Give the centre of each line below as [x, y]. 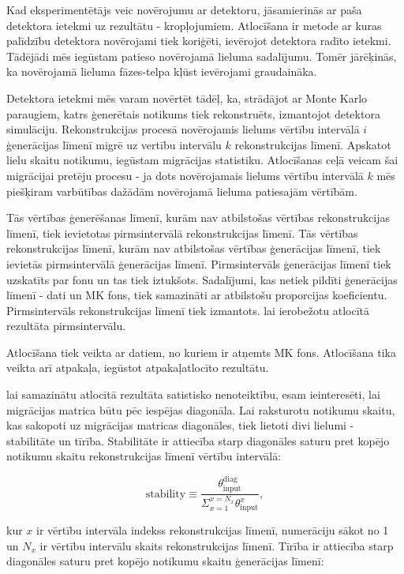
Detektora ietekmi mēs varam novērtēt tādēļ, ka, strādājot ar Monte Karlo [187, 98]
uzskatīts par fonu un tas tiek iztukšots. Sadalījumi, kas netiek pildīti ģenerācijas [202, 279]
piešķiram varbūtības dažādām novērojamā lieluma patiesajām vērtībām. [182, 191]
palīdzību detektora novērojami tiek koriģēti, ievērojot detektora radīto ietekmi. [199, 41]
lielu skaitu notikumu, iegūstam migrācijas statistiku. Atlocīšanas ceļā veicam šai [202, 160]
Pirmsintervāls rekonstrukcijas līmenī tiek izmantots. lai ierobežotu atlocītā [188, 310]
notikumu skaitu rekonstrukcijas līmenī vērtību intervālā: [144, 456]
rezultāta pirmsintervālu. [66, 326]
